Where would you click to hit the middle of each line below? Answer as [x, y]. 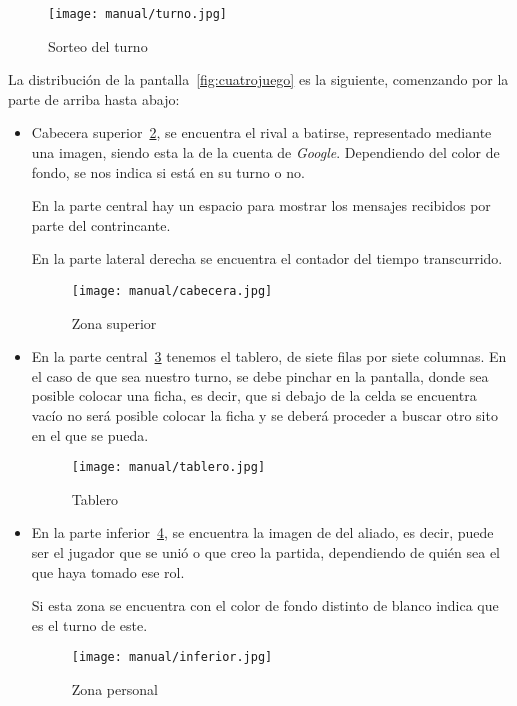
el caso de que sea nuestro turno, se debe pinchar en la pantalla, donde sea [260, 375]
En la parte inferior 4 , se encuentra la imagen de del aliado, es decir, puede [262, 532]
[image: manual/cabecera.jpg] [172, 291]
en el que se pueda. [90, 434]
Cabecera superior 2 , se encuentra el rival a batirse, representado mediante [261, 132]
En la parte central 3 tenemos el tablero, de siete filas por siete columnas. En [269, 356]
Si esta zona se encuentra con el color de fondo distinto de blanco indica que [265, 605]
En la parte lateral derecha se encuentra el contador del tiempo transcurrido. [267, 258]
